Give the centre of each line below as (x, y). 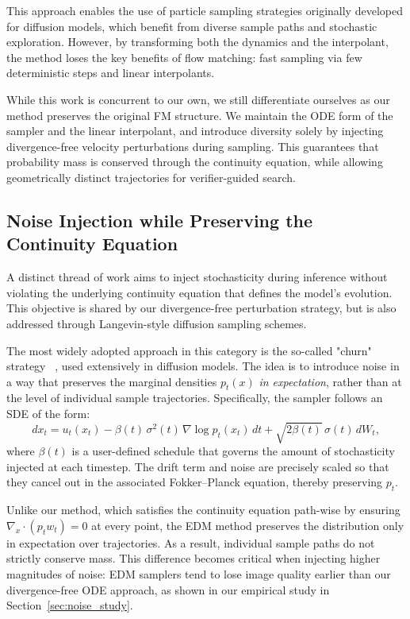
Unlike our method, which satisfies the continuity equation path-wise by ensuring (203, 510)
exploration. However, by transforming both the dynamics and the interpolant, (197, 42)
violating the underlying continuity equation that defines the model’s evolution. (199, 292)
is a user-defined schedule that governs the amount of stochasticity (233, 451)
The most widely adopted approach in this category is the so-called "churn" (189, 350)
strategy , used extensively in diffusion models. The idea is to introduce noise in (203, 366)
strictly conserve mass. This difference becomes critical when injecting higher (194, 558)
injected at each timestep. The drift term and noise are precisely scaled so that (198, 466)
